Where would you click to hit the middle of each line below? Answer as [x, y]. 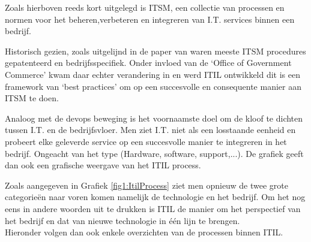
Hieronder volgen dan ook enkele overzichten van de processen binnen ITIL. [144, 232]
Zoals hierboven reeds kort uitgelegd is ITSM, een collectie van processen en [145, 7]
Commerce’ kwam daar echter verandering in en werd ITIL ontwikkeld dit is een [152, 74]
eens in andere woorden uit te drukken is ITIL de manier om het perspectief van [153, 208]
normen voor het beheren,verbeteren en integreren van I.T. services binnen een [150, 19]
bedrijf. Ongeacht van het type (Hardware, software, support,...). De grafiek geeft [154, 153]
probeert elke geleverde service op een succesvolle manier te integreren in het [146, 141]
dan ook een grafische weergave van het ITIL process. [103, 165]
